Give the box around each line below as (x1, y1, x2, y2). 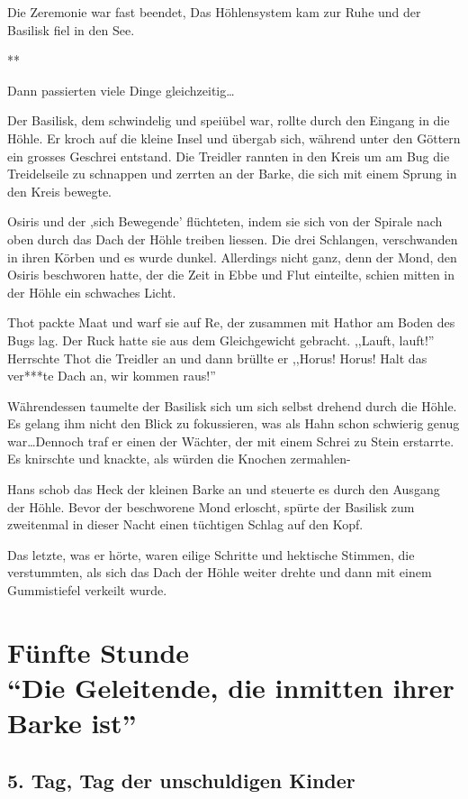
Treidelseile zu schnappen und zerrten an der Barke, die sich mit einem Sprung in (7, 164, 457, 183)
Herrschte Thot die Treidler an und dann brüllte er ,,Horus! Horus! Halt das (7, 348, 427, 367)
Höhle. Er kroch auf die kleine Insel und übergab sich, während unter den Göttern (7, 128, 461, 147)
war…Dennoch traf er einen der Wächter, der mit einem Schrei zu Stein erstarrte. (7, 431, 454, 450)
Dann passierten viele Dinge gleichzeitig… (7, 80, 235, 99)
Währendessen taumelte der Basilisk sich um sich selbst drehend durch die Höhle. (7, 396, 457, 415)
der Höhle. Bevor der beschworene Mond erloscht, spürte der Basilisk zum (7, 497, 415, 516)
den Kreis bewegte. (7, 181, 112, 200)
